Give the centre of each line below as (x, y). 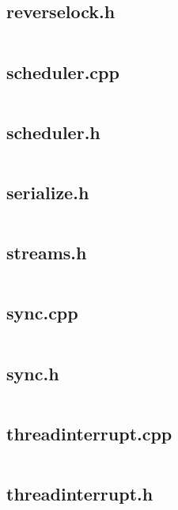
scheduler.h (53, 132)
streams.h (47, 253)
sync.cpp (42, 313)
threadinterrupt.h (80, 494)
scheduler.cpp (63, 72)
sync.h (33, 373)
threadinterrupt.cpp (89, 433)
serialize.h (48, 192)
